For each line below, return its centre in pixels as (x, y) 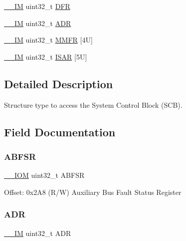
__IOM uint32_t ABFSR (44, 175)
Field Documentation (60, 132)
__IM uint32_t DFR (37, 6)
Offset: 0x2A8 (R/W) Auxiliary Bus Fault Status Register (93, 192)
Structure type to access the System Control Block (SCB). (93, 104)
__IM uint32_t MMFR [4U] (48, 40)
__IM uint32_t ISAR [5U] (46, 56)
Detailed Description (59, 83)
